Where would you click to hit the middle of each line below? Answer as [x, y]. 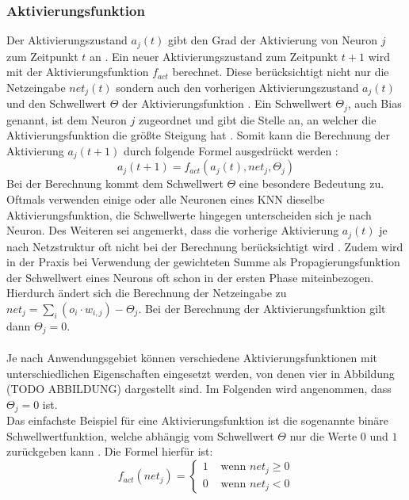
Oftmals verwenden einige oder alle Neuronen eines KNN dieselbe [166, 199]
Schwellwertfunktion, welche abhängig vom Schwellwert [140, 435]
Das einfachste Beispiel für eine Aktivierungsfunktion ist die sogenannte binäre [198, 420]
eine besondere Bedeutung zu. [312, 183]
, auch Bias [375, 103]
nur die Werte [323, 435]
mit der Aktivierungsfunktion [78, 72]
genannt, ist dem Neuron [67, 119]
